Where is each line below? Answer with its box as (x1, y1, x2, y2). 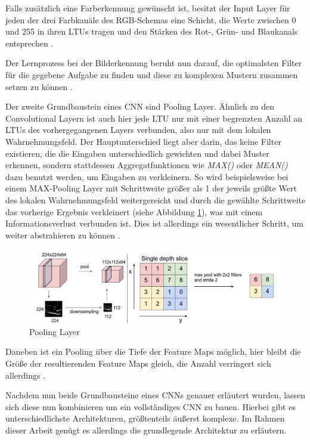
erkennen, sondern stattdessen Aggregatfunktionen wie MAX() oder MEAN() (5, 159, 288, 171)
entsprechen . (5, 36, 54, 49)
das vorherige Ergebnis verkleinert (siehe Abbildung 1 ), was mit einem (5, 205, 263, 218)
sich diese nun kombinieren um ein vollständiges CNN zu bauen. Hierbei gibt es (5, 400, 296, 413)
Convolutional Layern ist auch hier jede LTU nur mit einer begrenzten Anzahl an (5, 111, 303, 124)
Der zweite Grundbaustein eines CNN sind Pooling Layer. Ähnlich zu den (5, 100, 274, 113)
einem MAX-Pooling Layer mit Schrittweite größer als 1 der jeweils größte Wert (5, 182, 297, 194)
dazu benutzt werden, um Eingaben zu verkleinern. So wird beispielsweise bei (5, 170, 289, 182)
